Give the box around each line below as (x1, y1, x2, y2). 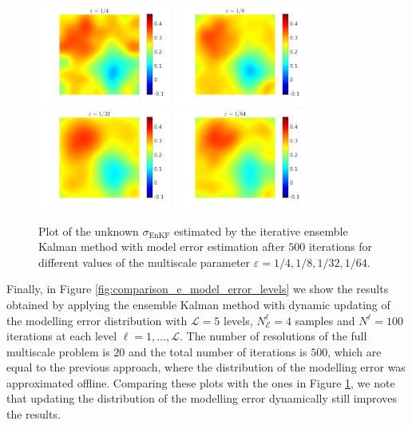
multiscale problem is (6, 343, 110, 359)
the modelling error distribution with (6, 312, 188, 328)
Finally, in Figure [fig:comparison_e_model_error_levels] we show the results (6, 280, 389, 297)
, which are (327, 343, 382, 359)
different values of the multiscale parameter (38, 253, 251, 270)
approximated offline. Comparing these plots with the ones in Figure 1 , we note (6, 374, 395, 391)
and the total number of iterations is (129, 343, 307, 359)
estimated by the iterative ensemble (174, 222, 348, 239)
